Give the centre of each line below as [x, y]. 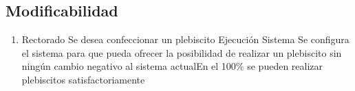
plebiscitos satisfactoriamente [83, 79]
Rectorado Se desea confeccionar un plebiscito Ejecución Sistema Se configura [185, 39]
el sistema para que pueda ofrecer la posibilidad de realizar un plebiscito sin [182, 52]
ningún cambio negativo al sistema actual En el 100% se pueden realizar [172, 66]
